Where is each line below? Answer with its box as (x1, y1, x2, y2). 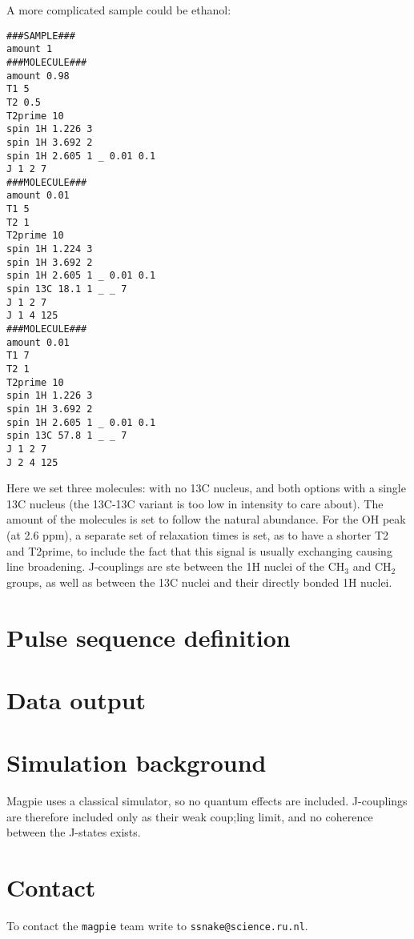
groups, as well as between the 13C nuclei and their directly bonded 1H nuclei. (6, 573, 392, 590)
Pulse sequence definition (6, 620, 291, 653)
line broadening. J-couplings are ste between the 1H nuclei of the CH (6, 558, 345, 575)
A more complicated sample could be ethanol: (6, 2, 231, 18)
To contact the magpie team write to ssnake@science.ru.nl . (6, 917, 308, 934)
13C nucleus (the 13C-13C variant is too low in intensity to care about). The (6, 495, 384, 512)
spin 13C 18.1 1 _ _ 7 (6, 283, 127, 295)
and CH (352, 558, 392, 575)
